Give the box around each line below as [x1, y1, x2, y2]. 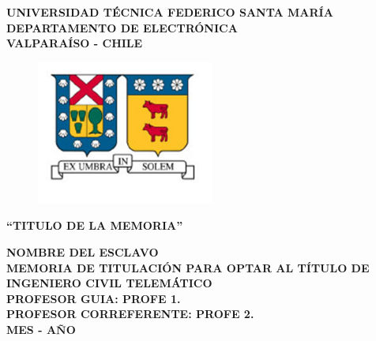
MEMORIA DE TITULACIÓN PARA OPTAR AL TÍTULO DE [6, 259, 370, 275]
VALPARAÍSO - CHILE [6, 35, 143, 51]
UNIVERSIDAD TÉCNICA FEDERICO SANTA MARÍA [6, 4, 333, 20]
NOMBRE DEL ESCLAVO [6, 243, 159, 260]
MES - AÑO [6, 320, 76, 337]
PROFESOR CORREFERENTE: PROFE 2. [6, 305, 254, 322]
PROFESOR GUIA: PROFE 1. [6, 290, 181, 306]
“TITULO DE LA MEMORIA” [6, 217, 183, 234]
